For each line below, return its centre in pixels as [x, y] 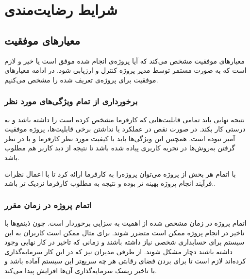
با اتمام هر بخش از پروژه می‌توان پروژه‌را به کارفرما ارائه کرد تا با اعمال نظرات [120, 173]
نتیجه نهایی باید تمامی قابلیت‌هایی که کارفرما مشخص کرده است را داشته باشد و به [125, 119]
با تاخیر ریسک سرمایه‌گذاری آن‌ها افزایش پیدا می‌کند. [81, 270]
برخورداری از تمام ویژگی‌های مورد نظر [71, 101]
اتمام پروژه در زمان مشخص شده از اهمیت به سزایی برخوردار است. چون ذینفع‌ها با [125, 222]
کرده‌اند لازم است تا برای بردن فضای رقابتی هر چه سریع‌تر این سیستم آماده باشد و [125, 261]
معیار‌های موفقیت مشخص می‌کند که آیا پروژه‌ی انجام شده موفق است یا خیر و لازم [125, 60]
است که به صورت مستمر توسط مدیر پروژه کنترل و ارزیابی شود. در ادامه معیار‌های [125, 70]
